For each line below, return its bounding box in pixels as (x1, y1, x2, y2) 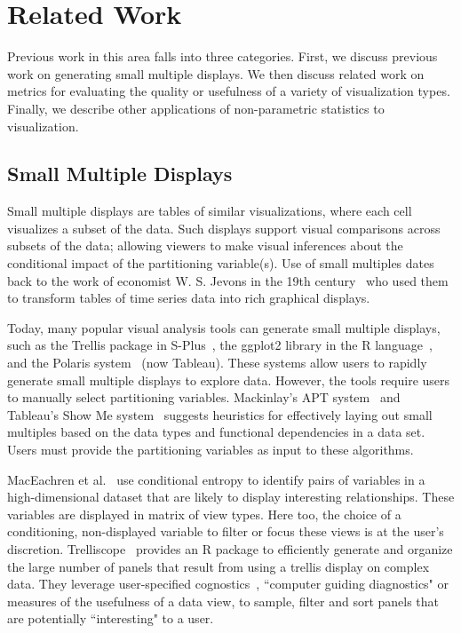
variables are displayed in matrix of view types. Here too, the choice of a (7, 504, 401, 523)
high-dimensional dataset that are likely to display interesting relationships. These (7, 487, 455, 506)
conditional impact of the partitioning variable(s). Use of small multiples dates (7, 254, 434, 273)
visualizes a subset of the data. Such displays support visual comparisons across (7, 218, 441, 237)
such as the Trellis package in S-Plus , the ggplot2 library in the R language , (7, 336, 433, 354)
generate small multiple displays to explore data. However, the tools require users (7, 370, 450, 389)
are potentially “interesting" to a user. (7, 609, 214, 628)
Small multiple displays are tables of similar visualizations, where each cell (7, 202, 412, 220)
